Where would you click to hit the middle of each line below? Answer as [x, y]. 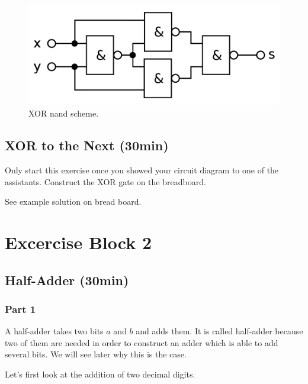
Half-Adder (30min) [67, 280]
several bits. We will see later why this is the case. [96, 354]
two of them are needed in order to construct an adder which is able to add [142, 342]
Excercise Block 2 [78, 242]
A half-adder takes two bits [54, 331]
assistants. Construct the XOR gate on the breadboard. [105, 181]
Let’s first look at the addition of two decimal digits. [100, 374]
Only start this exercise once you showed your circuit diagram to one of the [142, 170]
